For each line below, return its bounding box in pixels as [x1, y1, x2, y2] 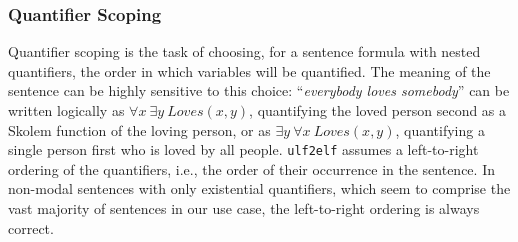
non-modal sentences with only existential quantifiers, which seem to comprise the [8, 178, 511, 199]
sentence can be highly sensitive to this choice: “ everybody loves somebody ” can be [8, 80, 510, 101]
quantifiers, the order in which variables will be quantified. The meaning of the [8, 60, 491, 81]
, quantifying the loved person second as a [249, 100, 507, 120]
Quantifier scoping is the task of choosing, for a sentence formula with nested [8, 41, 481, 62]
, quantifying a [395, 119, 485, 140]
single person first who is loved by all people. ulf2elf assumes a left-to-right [8, 139, 479, 160]
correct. [8, 217, 54, 238]
